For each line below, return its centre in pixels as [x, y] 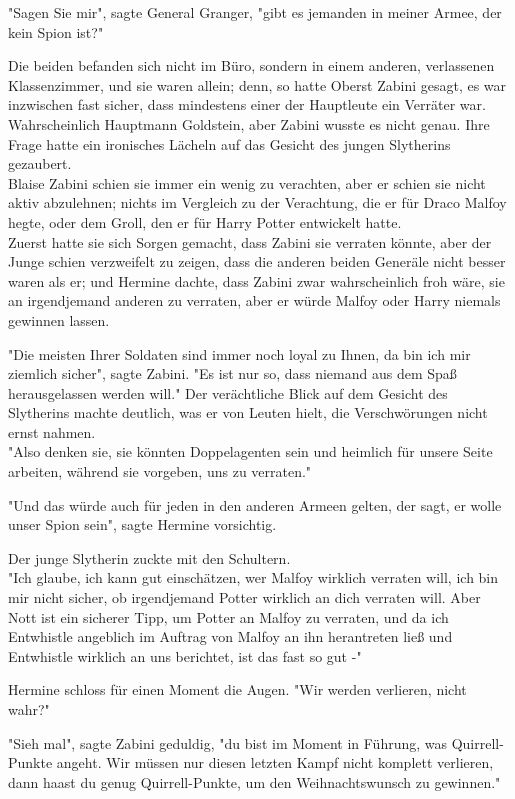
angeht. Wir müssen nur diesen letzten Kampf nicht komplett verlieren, [275, 762]
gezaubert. [40, 163]
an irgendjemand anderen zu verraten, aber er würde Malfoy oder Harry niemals [254, 300]
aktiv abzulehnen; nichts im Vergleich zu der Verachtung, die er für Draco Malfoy [257, 202]
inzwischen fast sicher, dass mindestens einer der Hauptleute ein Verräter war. [247, 104]
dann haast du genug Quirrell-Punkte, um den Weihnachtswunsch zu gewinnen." [254, 781]
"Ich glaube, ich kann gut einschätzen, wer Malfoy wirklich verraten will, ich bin [253, 577]
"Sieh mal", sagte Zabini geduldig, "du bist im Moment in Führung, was [228, 742]
